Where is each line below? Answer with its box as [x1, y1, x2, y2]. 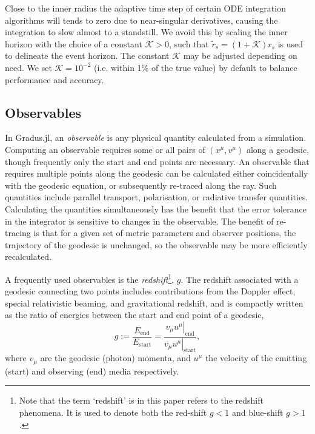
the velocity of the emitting [205, 351, 307, 364]
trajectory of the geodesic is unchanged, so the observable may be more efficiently [5, 238, 308, 251]
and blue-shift [231, 406, 283, 419]
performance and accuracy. [5, 73, 104, 86]
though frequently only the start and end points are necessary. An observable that [5, 155, 310, 168]
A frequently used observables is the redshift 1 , [5, 271, 174, 285]
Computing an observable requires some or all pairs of [5, 143, 205, 155]
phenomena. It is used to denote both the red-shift [19, 406, 207, 419]
